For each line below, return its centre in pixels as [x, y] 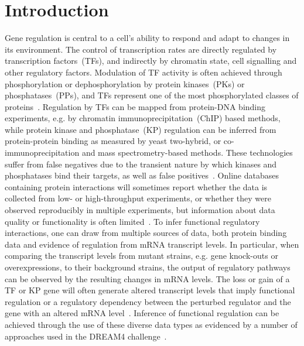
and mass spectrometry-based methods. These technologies [187, 153]
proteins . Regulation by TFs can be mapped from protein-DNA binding [135, 106]
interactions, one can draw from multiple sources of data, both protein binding [146, 233]
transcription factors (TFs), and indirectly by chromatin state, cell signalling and [151, 61]
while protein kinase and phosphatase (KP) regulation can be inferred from [141, 129]
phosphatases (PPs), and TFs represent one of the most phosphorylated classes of [152, 95]
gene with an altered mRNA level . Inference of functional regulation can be [142, 313]
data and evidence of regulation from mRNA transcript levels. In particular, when [152, 244]
